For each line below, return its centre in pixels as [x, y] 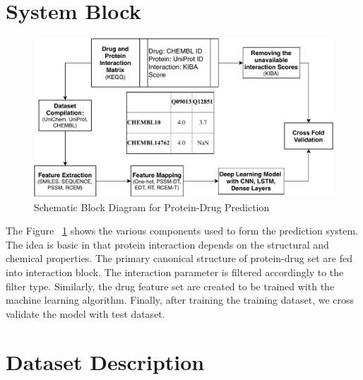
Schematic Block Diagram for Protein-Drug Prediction [152, 207]
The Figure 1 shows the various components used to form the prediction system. [182, 231]
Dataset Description [105, 362]
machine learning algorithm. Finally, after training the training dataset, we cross [180, 300]
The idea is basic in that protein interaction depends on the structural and [167, 244]
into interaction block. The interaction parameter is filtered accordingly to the [175, 272]
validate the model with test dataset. [85, 313]
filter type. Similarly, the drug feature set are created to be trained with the [170, 286]
